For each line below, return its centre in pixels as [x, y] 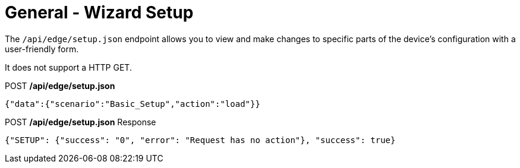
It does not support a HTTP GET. [68, 67]
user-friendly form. [42, 49]
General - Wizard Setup [99, 12]
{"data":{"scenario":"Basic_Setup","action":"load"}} [133, 104]
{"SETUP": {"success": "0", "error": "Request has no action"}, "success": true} [200, 140]
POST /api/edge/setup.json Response [81, 122]
